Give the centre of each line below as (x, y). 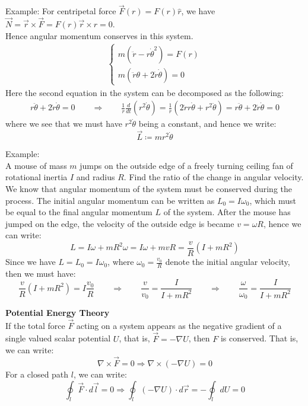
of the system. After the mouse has (227, 212)
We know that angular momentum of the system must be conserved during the (149, 189)
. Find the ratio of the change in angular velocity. (214, 177)
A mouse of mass (36, 165)
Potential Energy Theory (58, 312)
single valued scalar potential (58, 338)
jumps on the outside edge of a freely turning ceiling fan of (186, 165)
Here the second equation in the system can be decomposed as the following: (145, 92)
